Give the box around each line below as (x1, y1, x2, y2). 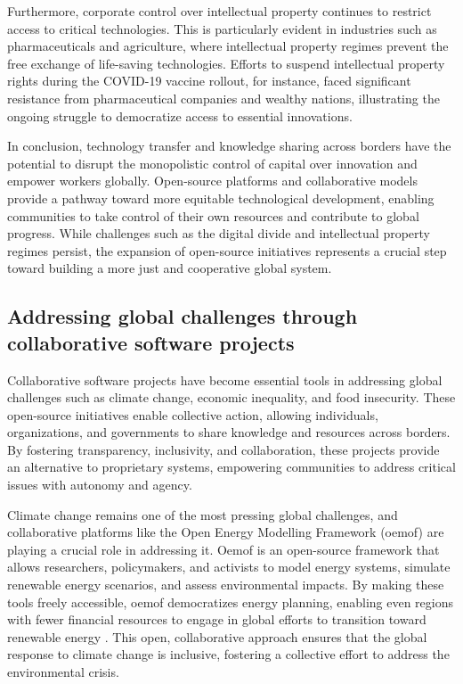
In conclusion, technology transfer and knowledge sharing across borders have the (7, 136, 451, 155)
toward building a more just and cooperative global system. (7, 259, 332, 277)
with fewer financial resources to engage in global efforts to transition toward (7, 610, 426, 629)
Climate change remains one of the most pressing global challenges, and (7, 505, 398, 523)
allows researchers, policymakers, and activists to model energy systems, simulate (7, 557, 451, 576)
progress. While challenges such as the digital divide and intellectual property (7, 224, 431, 243)
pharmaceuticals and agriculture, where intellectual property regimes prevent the (7, 37, 449, 55)
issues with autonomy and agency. (7, 475, 192, 494)
